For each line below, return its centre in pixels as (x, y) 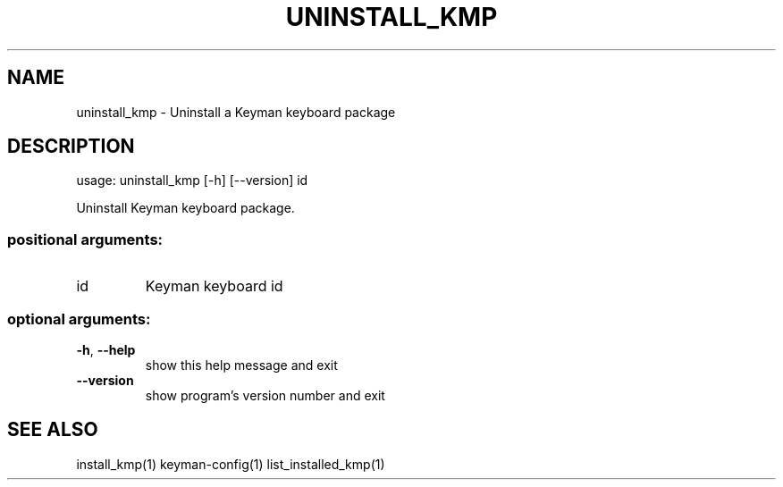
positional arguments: (85, 239)
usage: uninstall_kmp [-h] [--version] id (192, 181)
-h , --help (106, 349)
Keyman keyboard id (214, 286)
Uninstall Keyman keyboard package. (185, 208)
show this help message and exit (241, 365)
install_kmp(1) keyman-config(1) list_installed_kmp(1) (231, 464)
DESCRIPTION (71, 147)
